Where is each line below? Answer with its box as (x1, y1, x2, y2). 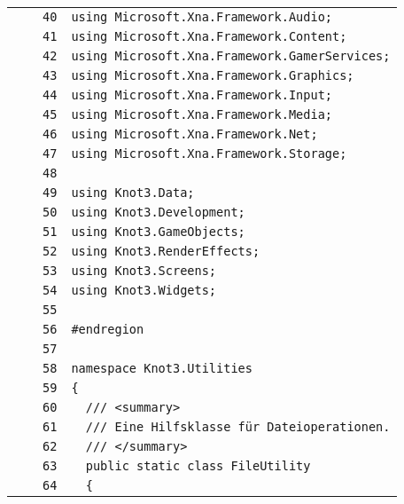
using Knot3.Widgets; (71, 283, 217, 297)
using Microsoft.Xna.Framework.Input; (71, 88, 333, 102)
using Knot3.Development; (71, 205, 245, 219)
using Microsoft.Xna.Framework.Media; (71, 107, 333, 122)
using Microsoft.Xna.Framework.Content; (71, 29, 347, 43)
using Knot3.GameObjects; (71, 224, 245, 239)
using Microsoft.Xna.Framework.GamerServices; (71, 49, 391, 63)
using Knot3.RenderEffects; (71, 244, 260, 258)
